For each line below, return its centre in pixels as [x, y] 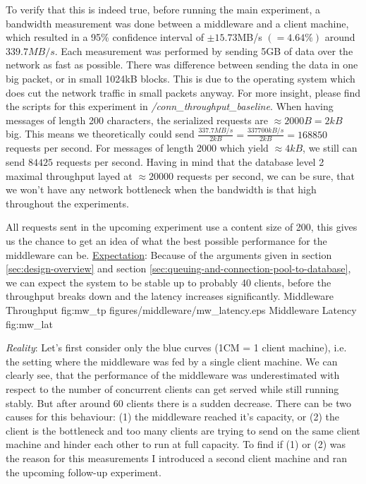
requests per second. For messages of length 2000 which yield [137, 148]
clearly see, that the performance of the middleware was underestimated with [173, 375]
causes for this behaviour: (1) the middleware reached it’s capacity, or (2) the [172, 417]
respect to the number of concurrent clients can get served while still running [172, 388]
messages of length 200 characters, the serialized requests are [137, 120]
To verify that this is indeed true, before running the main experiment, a [163, 9]
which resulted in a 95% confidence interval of [105, 37]
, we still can [330, 148]
